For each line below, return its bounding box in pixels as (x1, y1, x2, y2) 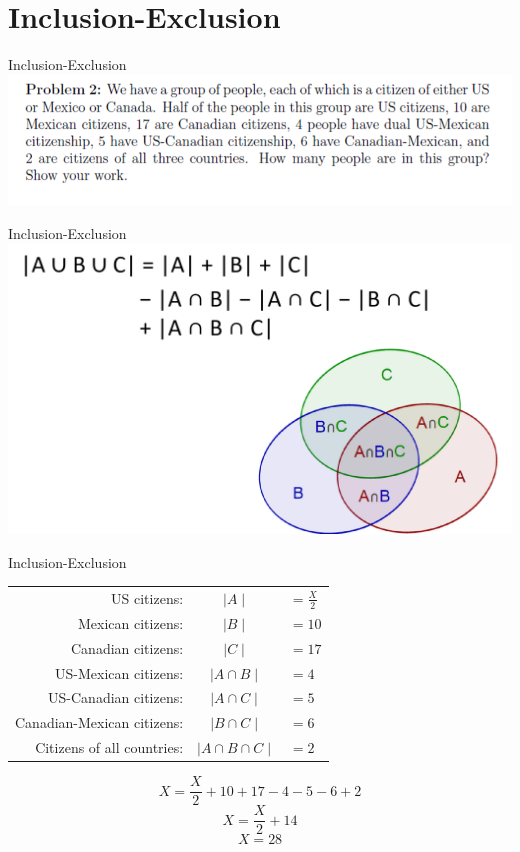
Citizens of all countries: (35, 737, 184, 758)
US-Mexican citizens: (55, 662, 184, 683)
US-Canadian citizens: (48, 687, 184, 708)
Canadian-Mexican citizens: (15, 712, 184, 733)
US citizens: (111, 587, 184, 608)
